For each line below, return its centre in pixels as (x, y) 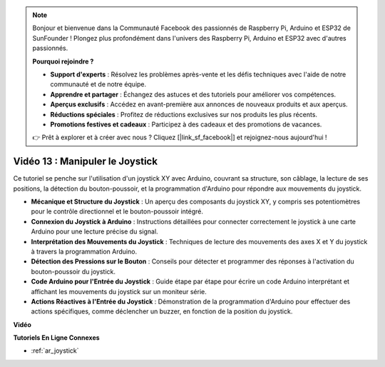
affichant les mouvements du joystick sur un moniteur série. (119, 291)
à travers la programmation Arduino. (84, 251)
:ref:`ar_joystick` (55, 351)
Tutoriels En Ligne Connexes (56, 338)
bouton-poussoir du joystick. (73, 271)
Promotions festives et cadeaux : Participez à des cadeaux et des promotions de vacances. (186, 124)
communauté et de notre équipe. (98, 84)
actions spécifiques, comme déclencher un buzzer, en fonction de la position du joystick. (162, 311)
